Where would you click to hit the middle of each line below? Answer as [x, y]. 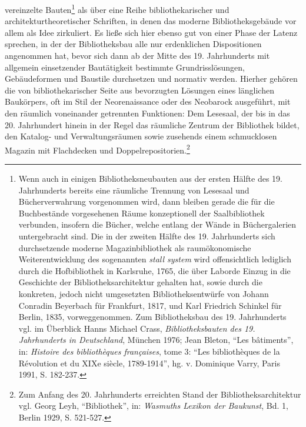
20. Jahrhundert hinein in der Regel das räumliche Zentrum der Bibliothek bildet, [152, 124]
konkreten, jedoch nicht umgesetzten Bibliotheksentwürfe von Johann [144, 293]
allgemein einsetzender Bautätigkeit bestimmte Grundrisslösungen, [125, 67]
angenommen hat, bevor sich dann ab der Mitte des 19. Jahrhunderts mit [137, 56]
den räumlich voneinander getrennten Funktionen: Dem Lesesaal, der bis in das [147, 113]
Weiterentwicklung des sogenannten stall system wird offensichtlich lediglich [155, 259]
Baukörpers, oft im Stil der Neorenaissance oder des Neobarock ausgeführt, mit [148, 101]
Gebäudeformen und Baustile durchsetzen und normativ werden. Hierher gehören [151, 79]
